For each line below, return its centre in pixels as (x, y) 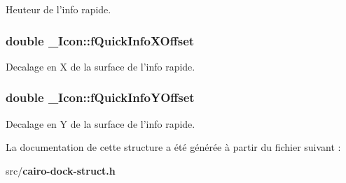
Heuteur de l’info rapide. (58, 9)
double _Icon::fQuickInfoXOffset (100, 40)
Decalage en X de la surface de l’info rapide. (101, 66)
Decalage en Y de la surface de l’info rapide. (101, 123)
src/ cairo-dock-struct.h (61, 170)
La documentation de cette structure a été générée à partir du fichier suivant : (173, 147)
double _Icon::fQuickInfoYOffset (100, 97)
